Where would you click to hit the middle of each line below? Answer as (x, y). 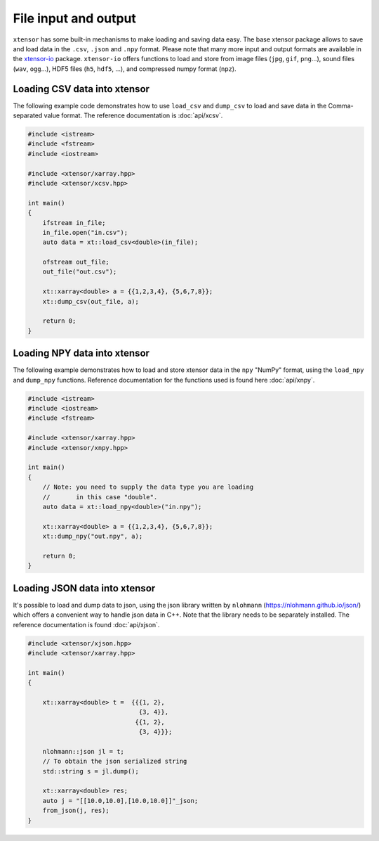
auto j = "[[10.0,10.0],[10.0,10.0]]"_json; (120, 801)
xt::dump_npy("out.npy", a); (93, 537)
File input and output (75, 18)
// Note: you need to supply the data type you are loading (148, 487)
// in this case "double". (100, 497)
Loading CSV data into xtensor (81, 89)
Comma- (341, 105)
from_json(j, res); (76, 811)
